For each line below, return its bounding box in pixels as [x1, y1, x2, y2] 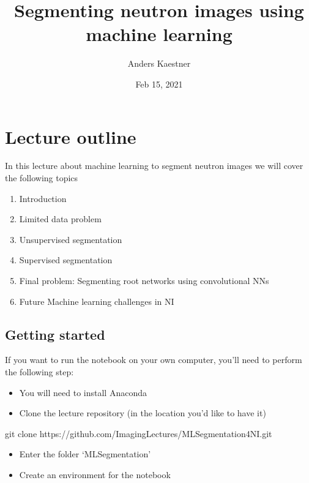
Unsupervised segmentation [19, 233, 122, 245]
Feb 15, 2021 [135, 77, 183, 90]
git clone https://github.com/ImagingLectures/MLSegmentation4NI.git [5, 427, 272, 440]
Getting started [5, 324, 105, 343]
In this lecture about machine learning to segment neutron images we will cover [5, 159, 303, 172]
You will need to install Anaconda [19, 386, 147, 399]
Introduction [19, 192, 67, 204]
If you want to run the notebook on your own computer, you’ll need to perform [5, 353, 302, 366]
